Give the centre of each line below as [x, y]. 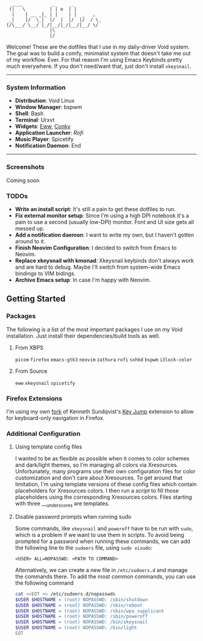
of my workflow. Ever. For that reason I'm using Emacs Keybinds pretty [94, 60]
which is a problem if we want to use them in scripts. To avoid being [99, 534]
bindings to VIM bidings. [45, 273]
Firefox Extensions [34, 398]
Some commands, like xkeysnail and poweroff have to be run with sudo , [104, 528]
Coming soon [23, 180]
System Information [36, 87]
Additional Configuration [43, 433]
